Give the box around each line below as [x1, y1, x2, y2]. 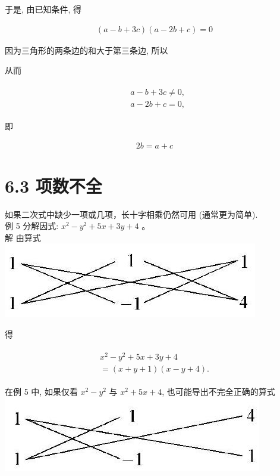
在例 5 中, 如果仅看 [5, 385, 78, 397]
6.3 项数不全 [5, 173, 102, 197]
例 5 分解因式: [5, 220, 59, 232]
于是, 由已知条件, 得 [5, 3, 82, 15]
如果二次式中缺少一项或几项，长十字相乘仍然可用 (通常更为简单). [5, 208, 258, 220]
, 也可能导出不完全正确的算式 [162, 385, 275, 397]
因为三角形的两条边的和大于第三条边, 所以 [5, 44, 168, 56]
